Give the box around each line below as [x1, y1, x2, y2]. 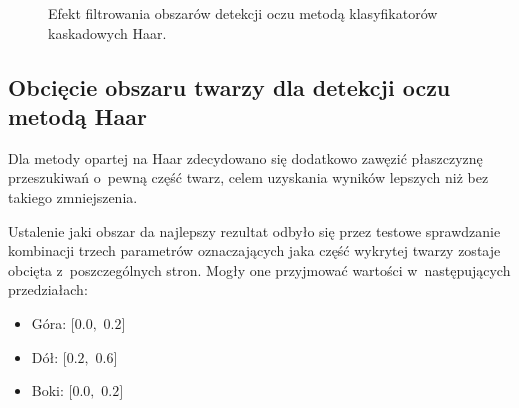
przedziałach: [8, 279, 88, 300]
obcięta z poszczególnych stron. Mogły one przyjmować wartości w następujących [8, 259, 511, 280]
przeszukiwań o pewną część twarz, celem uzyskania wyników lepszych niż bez [8, 167, 489, 188]
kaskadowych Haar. [48, 22, 167, 43]
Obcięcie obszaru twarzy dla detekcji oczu [8, 71, 451, 102]
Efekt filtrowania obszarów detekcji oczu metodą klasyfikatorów [48, 3, 438, 23]
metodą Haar [8, 100, 147, 131]
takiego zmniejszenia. [8, 186, 138, 207]
